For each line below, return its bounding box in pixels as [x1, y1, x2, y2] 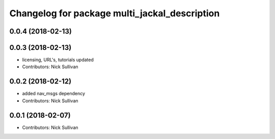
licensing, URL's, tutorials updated [22, 57, 94, 63]
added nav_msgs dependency [22, 91, 86, 97]
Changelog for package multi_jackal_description [9, 8, 220, 19]
